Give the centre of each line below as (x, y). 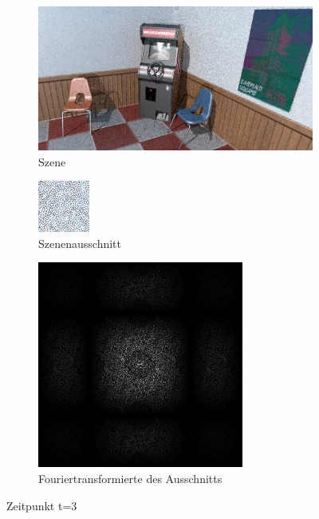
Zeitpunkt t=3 (42, 505)
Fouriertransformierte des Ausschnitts (130, 479)
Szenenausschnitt (80, 243)
